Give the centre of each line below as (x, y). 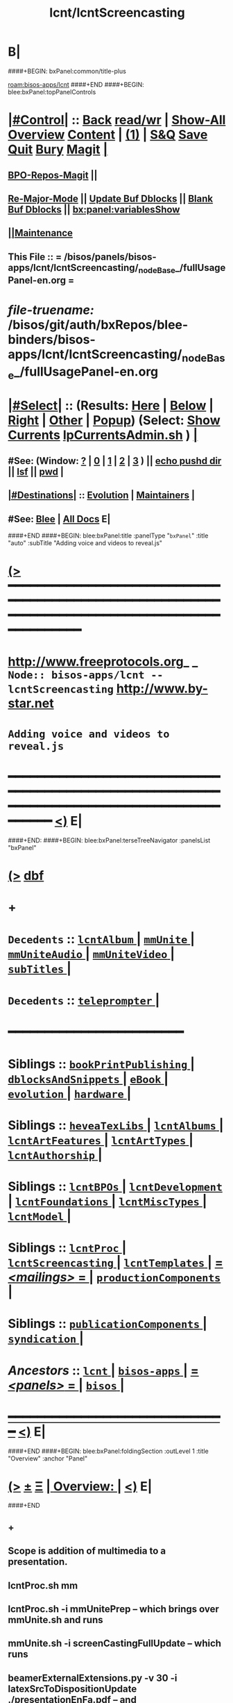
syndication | (46, 1339)
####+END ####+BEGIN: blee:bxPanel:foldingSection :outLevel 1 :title (108, 1451)
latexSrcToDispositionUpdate (72, 1689)
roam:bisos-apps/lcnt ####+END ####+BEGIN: (76, 84)
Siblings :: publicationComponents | (107, 1324)
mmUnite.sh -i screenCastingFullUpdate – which (114, 1644)
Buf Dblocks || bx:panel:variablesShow (94, 209)
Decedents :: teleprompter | (84, 1000)
